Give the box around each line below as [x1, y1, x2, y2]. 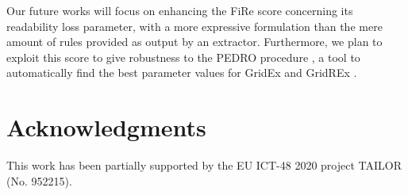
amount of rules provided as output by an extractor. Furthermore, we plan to [6, 33, 383, 50]
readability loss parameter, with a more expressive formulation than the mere [6, 17, 383, 34]
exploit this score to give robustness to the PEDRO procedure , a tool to [6, 48, 360, 65]
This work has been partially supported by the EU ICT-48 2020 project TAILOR [6, 157, 402, 174]
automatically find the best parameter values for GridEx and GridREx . [6, 64, 357, 81]
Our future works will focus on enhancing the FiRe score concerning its [6, 2, 353, 18]
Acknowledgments [6, 111, 206, 143]
